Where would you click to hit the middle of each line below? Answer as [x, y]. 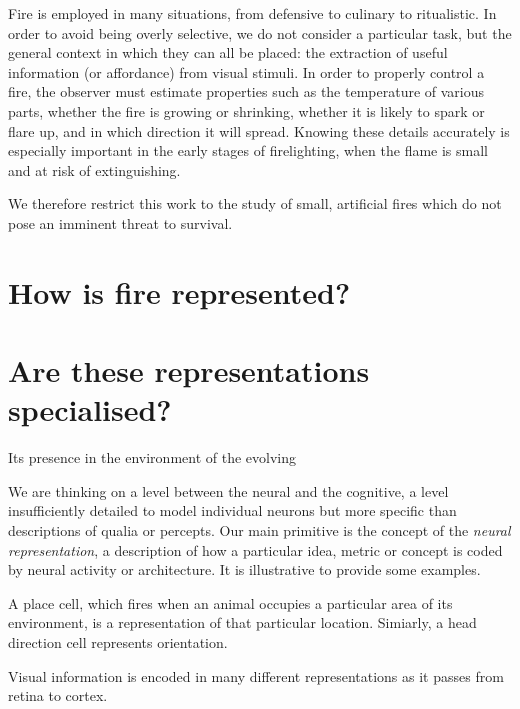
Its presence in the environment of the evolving [152, 457]
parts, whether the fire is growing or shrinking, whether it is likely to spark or [246, 110]
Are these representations [189, 370]
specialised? [90, 409]
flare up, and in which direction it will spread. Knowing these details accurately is [259, 130]
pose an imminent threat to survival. [120, 222]
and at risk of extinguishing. [94, 169]
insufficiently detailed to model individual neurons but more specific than [232, 510]
